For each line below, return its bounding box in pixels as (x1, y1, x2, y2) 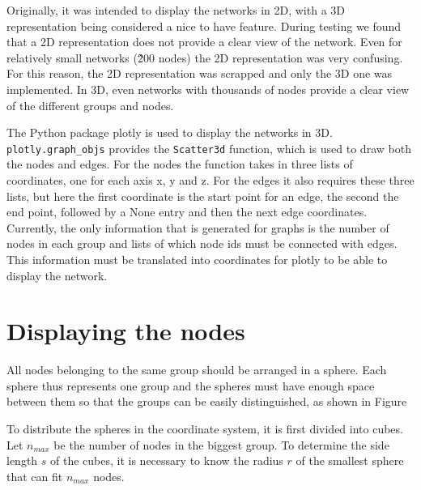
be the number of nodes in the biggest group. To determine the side (53, 436, 389, 453)
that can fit (6, 467, 63, 484)
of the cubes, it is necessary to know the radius (50, 452, 283, 469)
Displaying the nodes (6, 314, 245, 347)
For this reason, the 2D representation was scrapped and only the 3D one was (6, 65, 393, 82)
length (6, 452, 38, 469)
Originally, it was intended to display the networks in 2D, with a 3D (6, 2, 345, 18)
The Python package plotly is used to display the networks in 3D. (6, 124, 333, 141)
